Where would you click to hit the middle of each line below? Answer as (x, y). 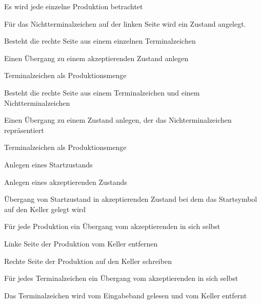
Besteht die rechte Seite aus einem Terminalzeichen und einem (102, 92)
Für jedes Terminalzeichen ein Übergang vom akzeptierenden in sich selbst (121, 278)
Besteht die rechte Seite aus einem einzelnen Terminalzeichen (100, 41)
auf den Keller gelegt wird (45, 209)
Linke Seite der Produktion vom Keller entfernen (81, 243)
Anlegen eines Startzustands (48, 164)
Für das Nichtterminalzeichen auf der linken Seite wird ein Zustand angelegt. (125, 23)
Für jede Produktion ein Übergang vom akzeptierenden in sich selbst (112, 226)
